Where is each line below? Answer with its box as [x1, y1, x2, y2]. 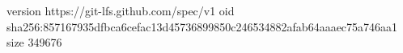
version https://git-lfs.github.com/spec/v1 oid [6, 2, 235, 18]
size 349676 [6, 34, 62, 51]
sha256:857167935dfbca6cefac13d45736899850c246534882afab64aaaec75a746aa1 [6, 18, 398, 35]
